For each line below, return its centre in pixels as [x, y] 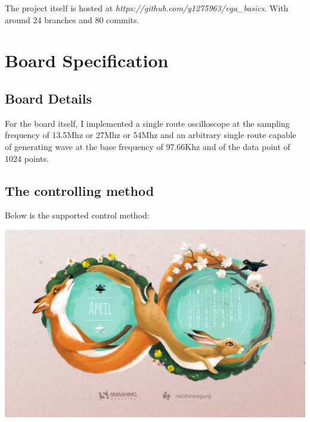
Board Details [49, 98]
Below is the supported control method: [77, 215]
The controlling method [80, 190]
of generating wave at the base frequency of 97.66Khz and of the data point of [148, 146]
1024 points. [27, 158]
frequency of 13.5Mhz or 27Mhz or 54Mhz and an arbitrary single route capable [151, 135]
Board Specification [87, 60]
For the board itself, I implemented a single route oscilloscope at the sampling [147, 123]
